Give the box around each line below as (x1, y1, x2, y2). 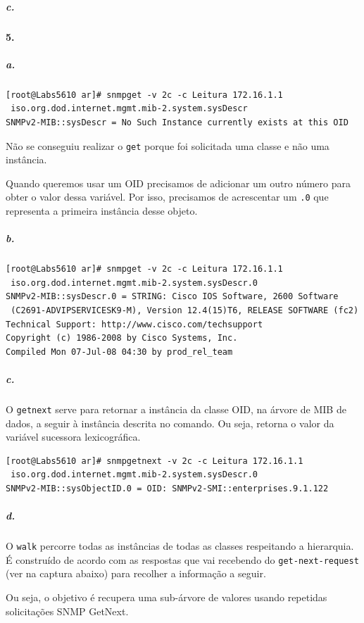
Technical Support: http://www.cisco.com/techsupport (6, 319, 263, 329)
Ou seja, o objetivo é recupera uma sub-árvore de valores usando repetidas (6, 589, 327, 604)
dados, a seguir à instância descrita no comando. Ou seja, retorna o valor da (6, 415, 334, 430)
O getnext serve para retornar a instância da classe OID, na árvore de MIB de (6, 401, 346, 416)
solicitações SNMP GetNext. (6, 603, 129, 618)
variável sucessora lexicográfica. (6, 429, 141, 444)
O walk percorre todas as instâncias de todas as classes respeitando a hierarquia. (6, 539, 354, 553)
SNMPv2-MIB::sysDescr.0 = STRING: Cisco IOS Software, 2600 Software (6, 291, 339, 302)
